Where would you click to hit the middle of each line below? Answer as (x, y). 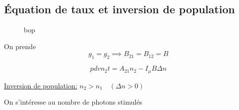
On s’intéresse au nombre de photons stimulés (73, 102)
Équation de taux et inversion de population (119, 9)
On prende (20, 46)
